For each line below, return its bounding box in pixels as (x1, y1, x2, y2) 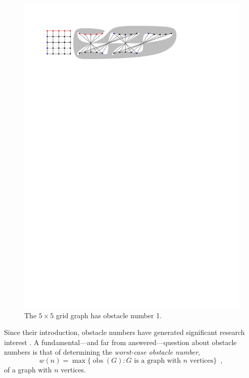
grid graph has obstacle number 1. (56, 310, 162, 320)
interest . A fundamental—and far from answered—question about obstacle (4, 336, 237, 347)
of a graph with (4, 364, 52, 374)
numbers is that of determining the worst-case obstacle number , (4, 347, 201, 357)
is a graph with (134, 357, 181, 364)
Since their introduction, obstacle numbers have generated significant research (4, 327, 245, 337)
